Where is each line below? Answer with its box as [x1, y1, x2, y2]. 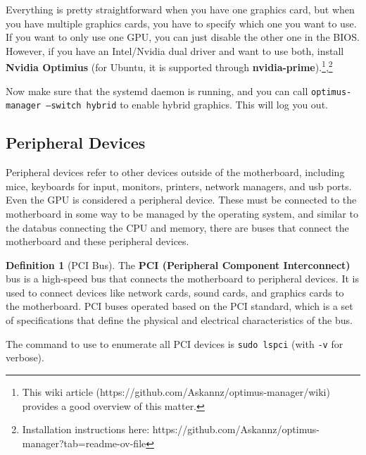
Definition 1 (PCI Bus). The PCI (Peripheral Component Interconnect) [6, 257, 351, 272]
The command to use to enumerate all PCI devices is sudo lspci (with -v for [6, 336, 343, 351]
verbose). [6, 350, 44, 365]
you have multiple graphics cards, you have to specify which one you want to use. [6, 15, 357, 30]
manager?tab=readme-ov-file [22, 435, 146, 450]
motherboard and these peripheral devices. [6, 234, 189, 249]
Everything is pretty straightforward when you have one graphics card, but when [6, 2, 355, 16]
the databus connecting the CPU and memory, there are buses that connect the [6, 220, 349, 235]
